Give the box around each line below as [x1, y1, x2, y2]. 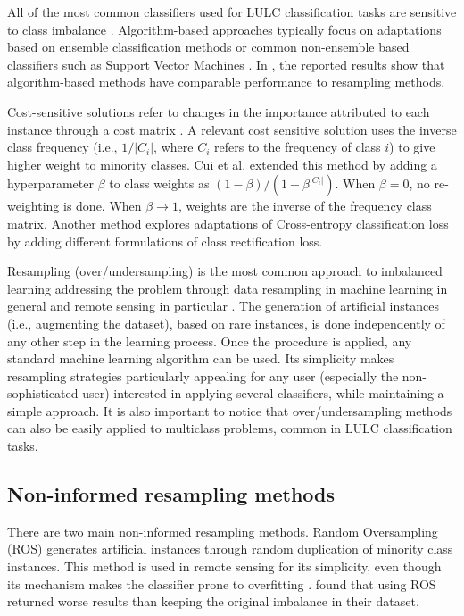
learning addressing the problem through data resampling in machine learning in [7, 279, 448, 297]
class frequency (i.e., [7, 137, 118, 156]
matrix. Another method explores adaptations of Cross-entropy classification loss [7, 213, 449, 232]
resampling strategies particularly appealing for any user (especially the [7, 366, 399, 385]
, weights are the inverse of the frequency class [178, 196, 432, 215]
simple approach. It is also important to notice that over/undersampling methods [7, 401, 452, 420]
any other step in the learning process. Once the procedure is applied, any [7, 331, 412, 350]
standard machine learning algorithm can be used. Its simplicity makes [7, 349, 394, 368]
